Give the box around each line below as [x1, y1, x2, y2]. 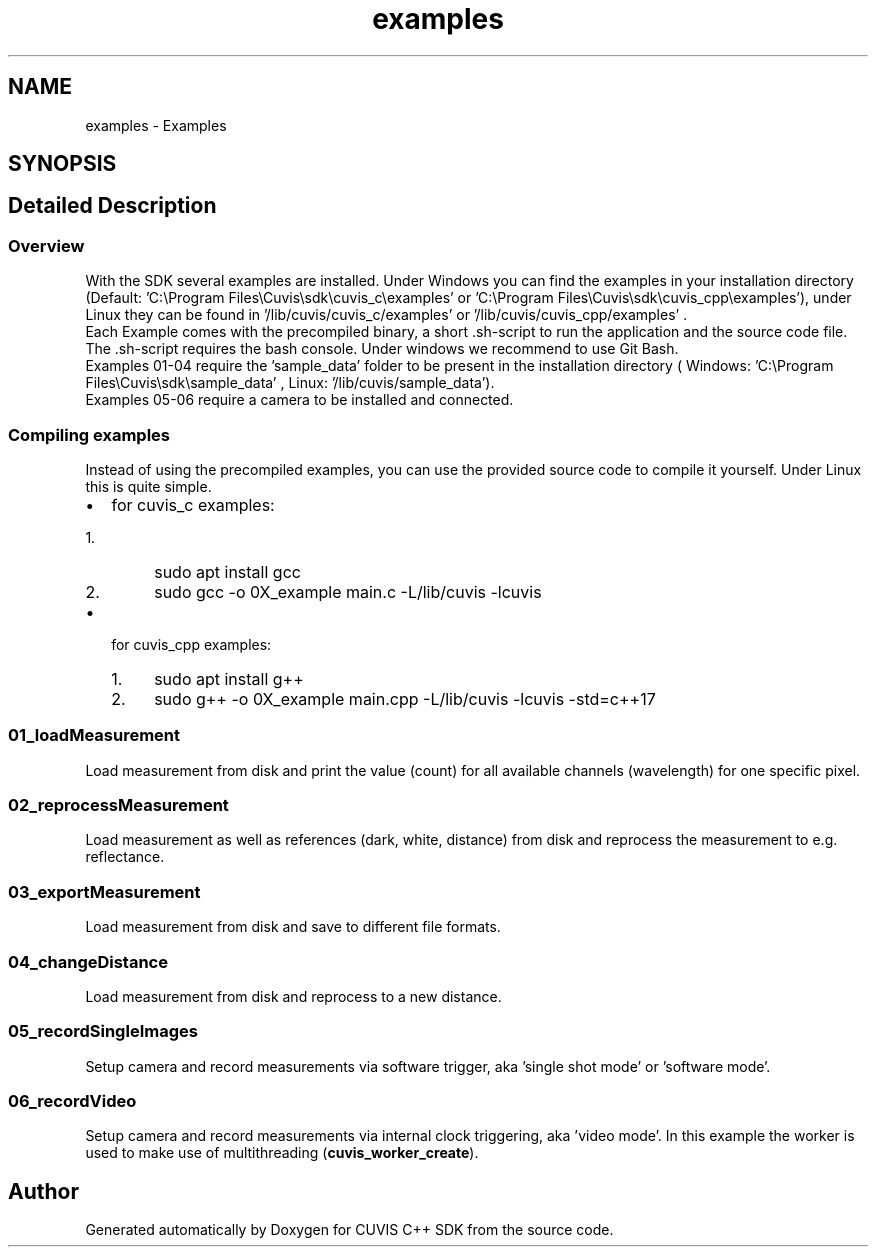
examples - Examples [85, 116, 227, 134]
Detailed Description [8, 193, 217, 219]
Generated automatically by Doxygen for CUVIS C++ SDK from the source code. [85, 1221, 614, 1239]
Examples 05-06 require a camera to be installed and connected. [85, 391, 514, 409]
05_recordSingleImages [8, 1021, 198, 1042]
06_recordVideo [8, 1091, 137, 1112]
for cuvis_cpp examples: [111, 635, 272, 653]
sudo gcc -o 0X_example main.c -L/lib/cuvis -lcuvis [154, 581, 542, 602]
